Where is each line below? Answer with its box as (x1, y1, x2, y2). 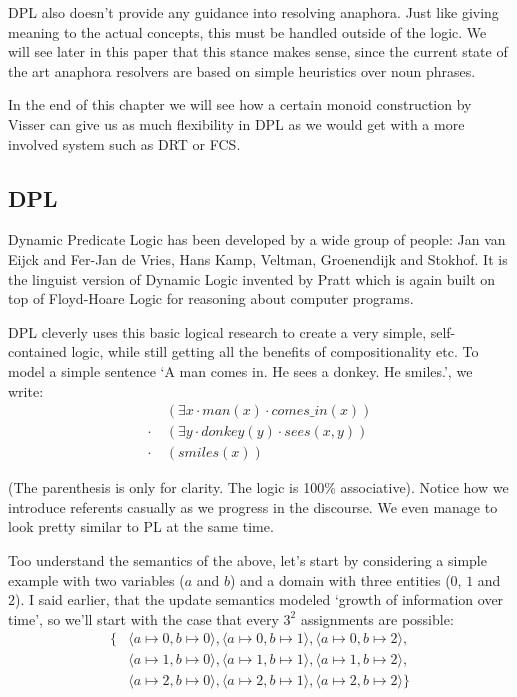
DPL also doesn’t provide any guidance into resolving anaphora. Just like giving (8, 2, 499, 22)
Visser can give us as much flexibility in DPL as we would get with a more (8, 113, 465, 134)
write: (8, 380, 44, 401)
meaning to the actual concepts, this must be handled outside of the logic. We (8, 21, 487, 42)
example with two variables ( (8, 569, 185, 590)
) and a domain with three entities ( (229, 569, 451, 590)
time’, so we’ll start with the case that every (8, 608, 279, 629)
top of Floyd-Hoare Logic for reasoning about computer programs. (8, 288, 414, 309)
